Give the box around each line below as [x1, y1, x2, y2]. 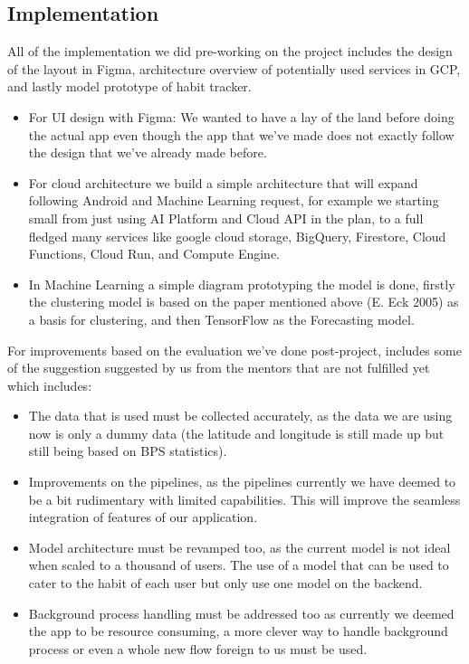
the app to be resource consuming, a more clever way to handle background [28, 621, 448, 640]
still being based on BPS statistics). [28, 441, 227, 460]
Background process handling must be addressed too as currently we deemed [28, 603, 455, 622]
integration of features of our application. [28, 507, 258, 526]
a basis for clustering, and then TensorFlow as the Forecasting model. [28, 309, 415, 328]
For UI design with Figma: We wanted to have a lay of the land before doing [28, 107, 455, 126]
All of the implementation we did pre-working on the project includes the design [7, 42, 453, 61]
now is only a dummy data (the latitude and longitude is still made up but [28, 423, 445, 442]
